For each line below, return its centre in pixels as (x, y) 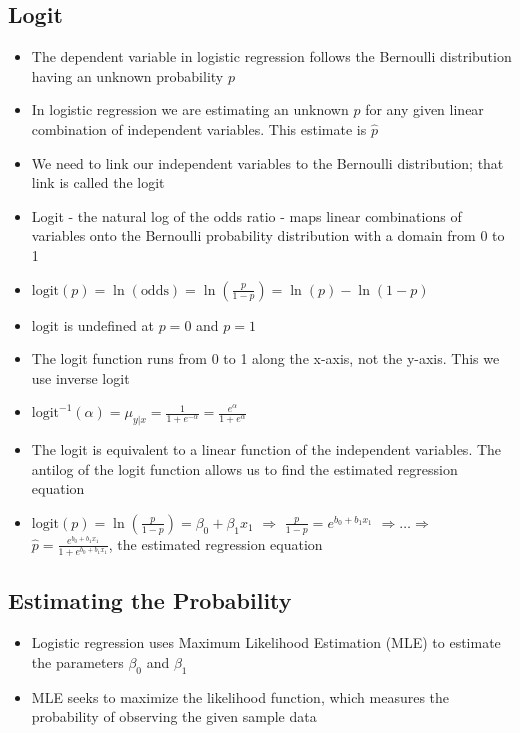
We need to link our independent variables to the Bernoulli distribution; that (267, 162)
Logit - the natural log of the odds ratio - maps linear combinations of (246, 215)
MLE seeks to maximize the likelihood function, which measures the (240, 696)
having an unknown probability (127, 75)
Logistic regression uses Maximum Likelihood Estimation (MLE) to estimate (266, 642)
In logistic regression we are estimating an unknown (190, 109)
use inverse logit (80, 377)
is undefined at (109, 324)
